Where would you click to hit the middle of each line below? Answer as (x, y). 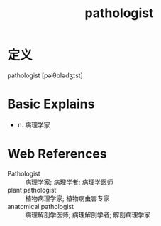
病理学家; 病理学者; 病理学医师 (69, 182)
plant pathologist (32, 190)
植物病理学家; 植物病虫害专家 (67, 198)
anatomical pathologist (41, 206)
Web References (57, 154)
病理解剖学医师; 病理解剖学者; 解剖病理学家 (88, 215)
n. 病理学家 (34, 124)
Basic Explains (51, 104)
